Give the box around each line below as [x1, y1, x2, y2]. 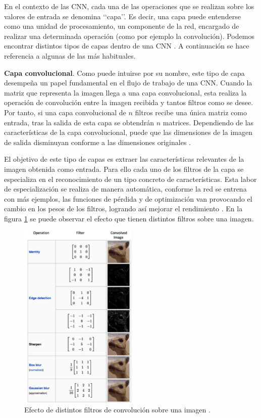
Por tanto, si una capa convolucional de [4, 107, 126, 117]
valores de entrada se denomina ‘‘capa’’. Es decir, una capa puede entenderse [4, 11, 241, 21]
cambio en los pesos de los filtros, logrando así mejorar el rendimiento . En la [4, 203, 243, 214]
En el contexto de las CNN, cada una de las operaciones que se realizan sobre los [4, 1, 254, 11]
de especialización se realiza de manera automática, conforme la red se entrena [4, 183, 247, 194]
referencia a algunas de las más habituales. [4, 50, 136, 61]
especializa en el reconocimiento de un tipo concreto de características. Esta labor [4, 173, 257, 184]
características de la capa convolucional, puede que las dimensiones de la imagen [4, 127, 252, 137]
